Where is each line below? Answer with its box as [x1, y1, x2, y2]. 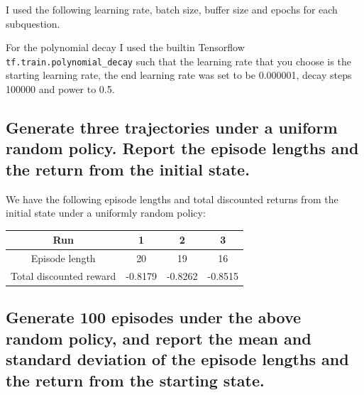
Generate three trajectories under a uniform [6, 117, 338, 139]
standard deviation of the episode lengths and [6, 348, 349, 370]
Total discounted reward [11, 268, 116, 283]
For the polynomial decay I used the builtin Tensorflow [6, 40, 245, 55]
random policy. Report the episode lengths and [6, 137, 359, 159]
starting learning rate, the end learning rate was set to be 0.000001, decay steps [6, 67, 352, 82]
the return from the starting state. [6, 369, 265, 391]
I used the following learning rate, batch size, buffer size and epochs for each [6, 2, 338, 16]
